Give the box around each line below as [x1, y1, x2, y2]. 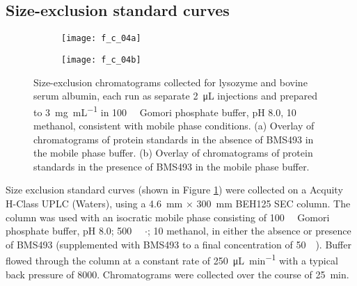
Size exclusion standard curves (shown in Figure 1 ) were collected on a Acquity [6, 182, 343, 197]
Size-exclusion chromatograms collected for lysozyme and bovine [33, 74, 308, 89]
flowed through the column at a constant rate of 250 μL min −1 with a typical [6, 251, 338, 267]
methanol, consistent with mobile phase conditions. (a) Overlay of [33, 118, 315, 132]
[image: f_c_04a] [61, 33, 141, 44]
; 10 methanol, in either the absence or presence [147, 223, 351, 238]
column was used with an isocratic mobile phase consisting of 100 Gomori [6, 209, 330, 224]
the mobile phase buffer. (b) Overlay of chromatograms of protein [33, 145, 313, 160]
